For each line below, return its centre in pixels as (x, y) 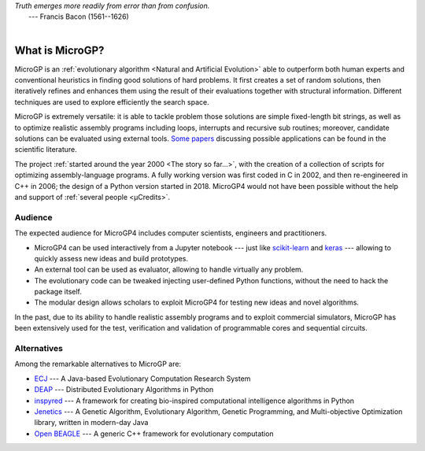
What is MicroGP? (59, 50)
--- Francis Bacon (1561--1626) (79, 17)
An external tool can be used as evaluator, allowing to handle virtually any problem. (169, 270)
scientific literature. (46, 150)
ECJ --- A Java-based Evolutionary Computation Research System (142, 379)
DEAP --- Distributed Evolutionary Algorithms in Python (124, 390)
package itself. (58, 292)
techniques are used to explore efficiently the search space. (112, 102)
